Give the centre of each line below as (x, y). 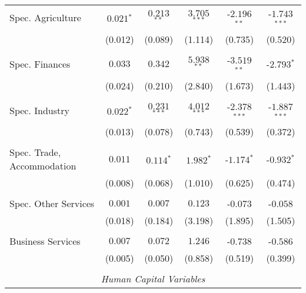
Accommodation (43, 166)
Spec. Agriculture (45, 18)
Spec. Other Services (52, 204)
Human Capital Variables (153, 279)
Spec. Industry (39, 110)
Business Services (45, 241)
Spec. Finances (40, 64)
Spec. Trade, (35, 152)
